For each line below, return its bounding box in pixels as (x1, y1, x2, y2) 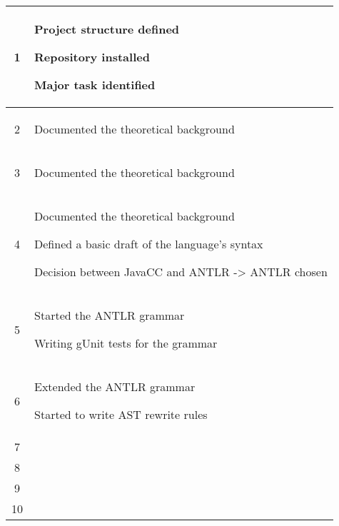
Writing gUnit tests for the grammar (34, 335, 218, 351)
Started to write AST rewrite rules (34, 406, 208, 423)
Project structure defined (34, 21, 180, 37)
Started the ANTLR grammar (34, 307, 185, 323)
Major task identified (34, 76, 156, 93)
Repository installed (34, 49, 150, 65)
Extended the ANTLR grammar (34, 378, 196, 395)
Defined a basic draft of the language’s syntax (34, 236, 263, 252)
